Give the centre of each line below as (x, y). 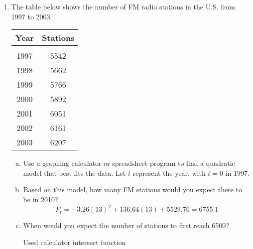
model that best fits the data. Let (74, 173)
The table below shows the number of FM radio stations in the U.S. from (123, 6)
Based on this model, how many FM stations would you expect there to (132, 189)
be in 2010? (41, 199)
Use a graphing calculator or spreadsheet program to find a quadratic (129, 163)
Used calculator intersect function (74, 242)
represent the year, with (169, 173)
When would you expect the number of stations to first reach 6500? (126, 225)
